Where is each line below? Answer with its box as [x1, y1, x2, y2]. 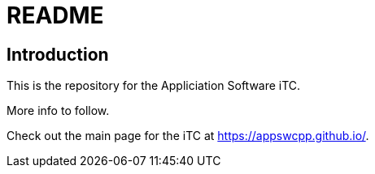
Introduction [7, 44, 109, 65]
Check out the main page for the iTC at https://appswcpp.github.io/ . [7, 129, 369, 143]
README [7, 2, 104, 29]
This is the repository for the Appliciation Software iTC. [7, 79, 301, 93]
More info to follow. [7, 104, 110, 118]
